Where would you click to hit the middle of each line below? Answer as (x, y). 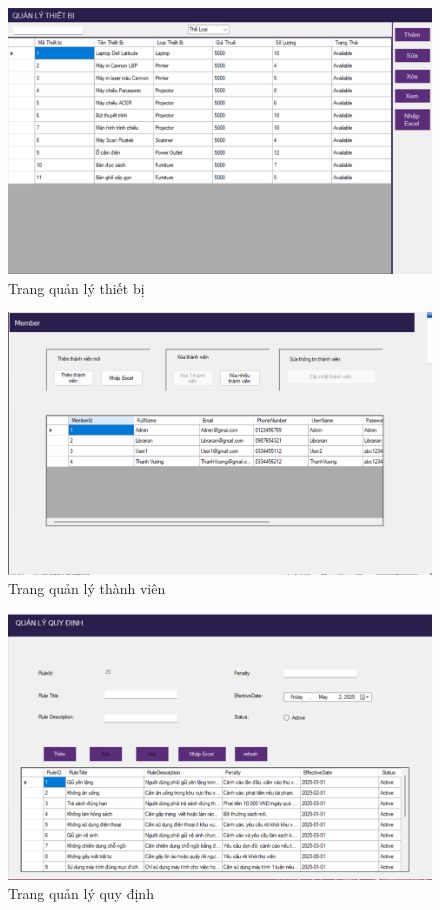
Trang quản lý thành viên (87, 588)
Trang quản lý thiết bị (76, 287)
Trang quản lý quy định (81, 893)
